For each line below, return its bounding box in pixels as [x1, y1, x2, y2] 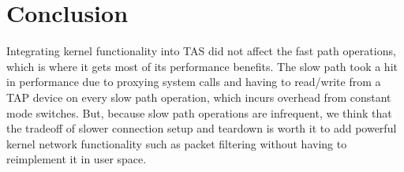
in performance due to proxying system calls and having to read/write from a [6, 73, 381, 90]
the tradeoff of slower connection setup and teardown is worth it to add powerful [6, 120, 397, 136]
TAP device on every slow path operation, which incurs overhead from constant [6, 88, 391, 105]
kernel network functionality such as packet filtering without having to [6, 135, 347, 151]
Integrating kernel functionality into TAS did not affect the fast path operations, [6, 43, 396, 59]
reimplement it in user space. [6, 151, 147, 167]
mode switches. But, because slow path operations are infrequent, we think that [6, 104, 392, 121]
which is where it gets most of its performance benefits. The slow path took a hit [6, 58, 398, 74]
